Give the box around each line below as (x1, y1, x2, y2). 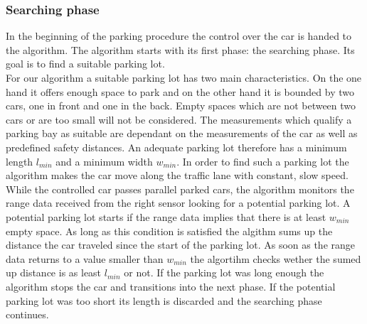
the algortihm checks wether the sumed (190, 251, 361, 266)
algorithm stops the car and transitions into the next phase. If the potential (6, 279, 336, 293)
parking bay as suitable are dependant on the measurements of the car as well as (6, 126, 358, 141)
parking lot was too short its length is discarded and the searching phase (6, 293, 322, 308)
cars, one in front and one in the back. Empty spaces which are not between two (6, 98, 356, 113)
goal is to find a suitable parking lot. (6, 56, 165, 71)
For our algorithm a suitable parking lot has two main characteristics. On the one (6, 70, 362, 85)
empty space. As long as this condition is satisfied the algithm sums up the (6, 223, 333, 238)
